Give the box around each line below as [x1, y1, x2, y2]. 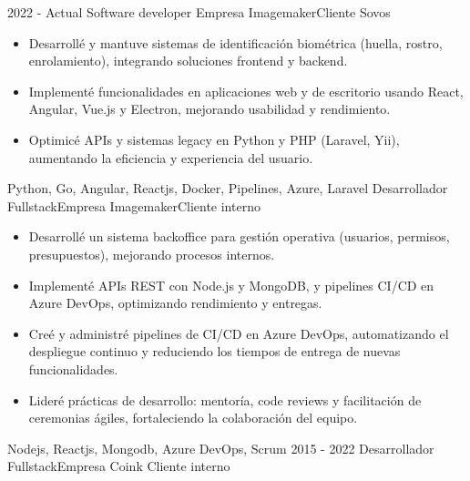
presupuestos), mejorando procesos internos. [28, 244, 275, 263]
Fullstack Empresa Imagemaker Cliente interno [7, 196, 261, 215]
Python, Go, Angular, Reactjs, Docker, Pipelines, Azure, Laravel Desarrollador [7, 179, 448, 198]
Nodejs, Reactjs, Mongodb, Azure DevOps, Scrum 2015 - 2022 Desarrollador [7, 438, 434, 457]
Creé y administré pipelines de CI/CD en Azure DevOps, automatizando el [28, 323, 449, 343]
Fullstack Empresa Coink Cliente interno [7, 456, 230, 476]
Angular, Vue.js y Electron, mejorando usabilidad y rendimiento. [28, 99, 391, 118]
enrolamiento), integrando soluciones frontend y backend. [28, 51, 348, 70]
